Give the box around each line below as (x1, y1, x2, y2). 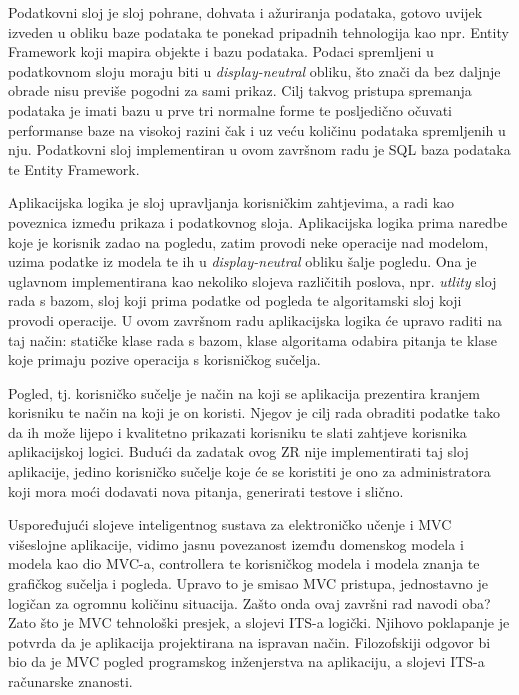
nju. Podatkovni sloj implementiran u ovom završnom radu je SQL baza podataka (8, 139, 511, 160)
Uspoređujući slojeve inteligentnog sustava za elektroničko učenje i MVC (8, 514, 452, 535)
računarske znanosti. (8, 671, 133, 691)
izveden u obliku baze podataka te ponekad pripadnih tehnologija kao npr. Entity (8, 21, 509, 42)
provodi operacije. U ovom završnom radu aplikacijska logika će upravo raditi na (8, 309, 502, 330)
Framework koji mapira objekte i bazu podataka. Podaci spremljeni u (8, 41, 434, 62)
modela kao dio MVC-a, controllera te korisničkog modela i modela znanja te (8, 553, 480, 574)
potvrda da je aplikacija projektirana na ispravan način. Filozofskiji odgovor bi (8, 631, 491, 652)
